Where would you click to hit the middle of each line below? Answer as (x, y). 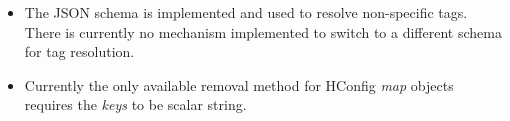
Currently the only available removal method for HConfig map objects (239, 84)
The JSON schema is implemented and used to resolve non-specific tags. (246, 12)
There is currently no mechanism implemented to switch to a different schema (263, 31)
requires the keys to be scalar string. (135, 104)
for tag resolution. (79, 51)
